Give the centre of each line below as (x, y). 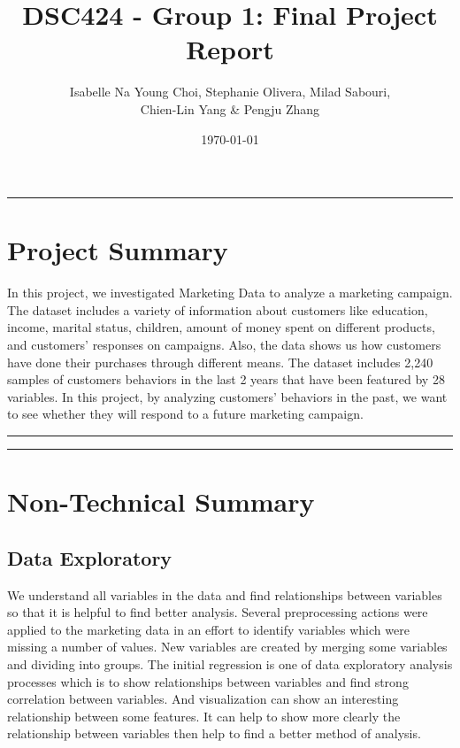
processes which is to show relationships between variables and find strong (208, 681)
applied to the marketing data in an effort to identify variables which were (208, 629)
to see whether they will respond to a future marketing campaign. (185, 414)
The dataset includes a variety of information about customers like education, (218, 309)
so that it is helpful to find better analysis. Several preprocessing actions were (218, 612)
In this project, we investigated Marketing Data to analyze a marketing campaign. (230, 293)
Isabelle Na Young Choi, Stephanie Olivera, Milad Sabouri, (230, 92)
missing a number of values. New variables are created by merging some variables (227, 647)
